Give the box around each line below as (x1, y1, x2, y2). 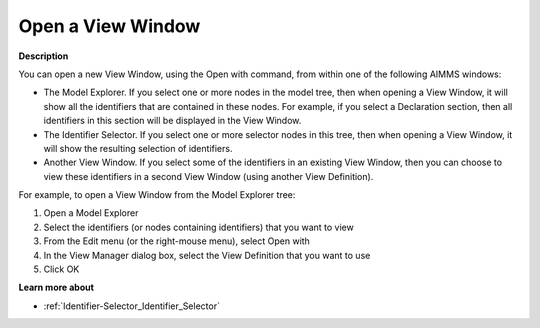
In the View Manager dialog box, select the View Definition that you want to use (43, 249, 371, 261)
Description (18, 50, 69, 62)
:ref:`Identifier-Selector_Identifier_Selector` (43, 300, 220, 312)
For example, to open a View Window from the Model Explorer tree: (18, 189, 296, 201)
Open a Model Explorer (43, 207, 139, 219)
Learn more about (18, 281, 95, 294)
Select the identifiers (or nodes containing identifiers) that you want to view (43, 221, 354, 233)
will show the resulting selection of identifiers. (43, 142, 233, 154)
